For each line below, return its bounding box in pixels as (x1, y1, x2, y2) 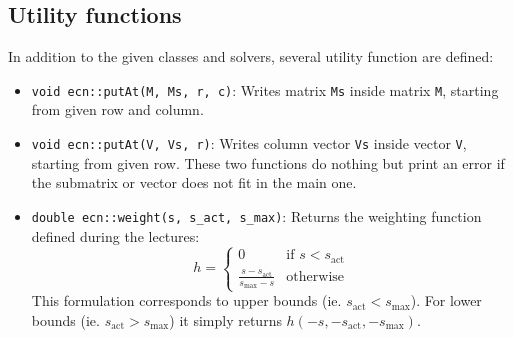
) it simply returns (169, 309, 282, 330)
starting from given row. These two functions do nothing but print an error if (31, 152, 505, 173)
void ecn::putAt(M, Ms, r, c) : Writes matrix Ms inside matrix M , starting (31, 79, 499, 100)
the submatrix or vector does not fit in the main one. (31, 172, 357, 193)
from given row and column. (31, 99, 204, 120)
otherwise (286, 269, 345, 284)
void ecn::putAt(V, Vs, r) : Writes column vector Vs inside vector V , (31, 133, 467, 154)
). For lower (410, 290, 482, 311)
